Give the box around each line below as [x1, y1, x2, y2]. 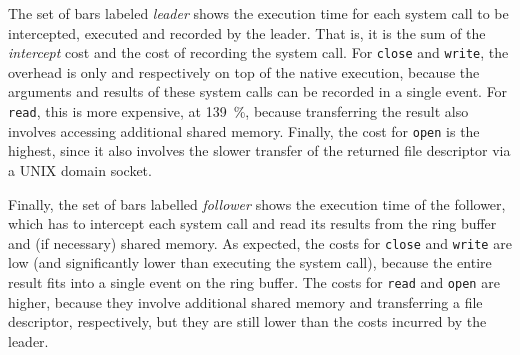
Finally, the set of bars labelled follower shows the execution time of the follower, [8, 193, 506, 214]
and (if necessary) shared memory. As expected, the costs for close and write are [8, 232, 512, 253]
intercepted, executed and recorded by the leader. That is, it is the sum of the [8, 22, 486, 43]
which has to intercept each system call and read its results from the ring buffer [8, 213, 497, 234]
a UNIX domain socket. [8, 159, 152, 180]
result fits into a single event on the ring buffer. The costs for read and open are [8, 271, 500, 292]
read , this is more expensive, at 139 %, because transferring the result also [8, 101, 469, 122]
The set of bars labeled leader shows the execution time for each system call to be [8, 3, 509, 23]
